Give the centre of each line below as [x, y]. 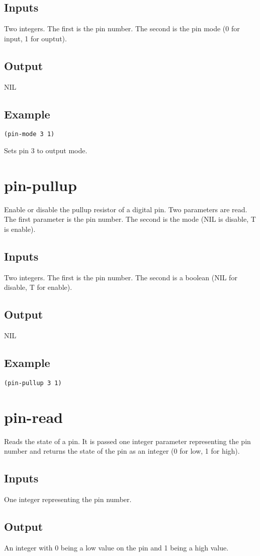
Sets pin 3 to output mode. [46, 150]
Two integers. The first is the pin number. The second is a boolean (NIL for [121, 277]
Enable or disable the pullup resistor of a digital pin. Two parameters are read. [126, 209]
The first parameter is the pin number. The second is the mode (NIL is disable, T [130, 219]
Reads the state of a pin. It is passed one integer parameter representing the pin [127, 441]
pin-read [34, 417]
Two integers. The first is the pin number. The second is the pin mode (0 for [122, 28]
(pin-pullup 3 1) [33, 383]
